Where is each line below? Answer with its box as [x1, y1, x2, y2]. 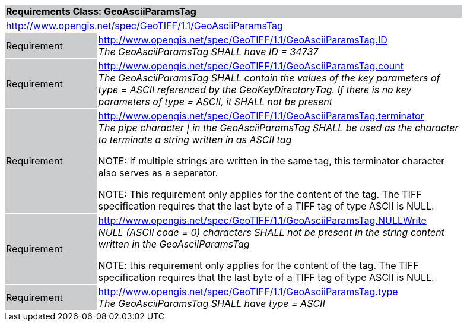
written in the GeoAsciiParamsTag [98, 238, 250, 250]
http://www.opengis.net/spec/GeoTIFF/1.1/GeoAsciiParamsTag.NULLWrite [98, 214, 427, 226]
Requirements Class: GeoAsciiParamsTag [6, 5, 196, 17]
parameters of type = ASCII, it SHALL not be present [98, 96, 333, 107]
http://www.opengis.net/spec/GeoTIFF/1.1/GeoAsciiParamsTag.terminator [98, 110, 424, 122]
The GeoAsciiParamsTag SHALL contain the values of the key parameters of [98, 72, 440, 84]
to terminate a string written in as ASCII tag [98, 134, 292, 145]
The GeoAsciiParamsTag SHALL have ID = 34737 [98, 46, 319, 58]
